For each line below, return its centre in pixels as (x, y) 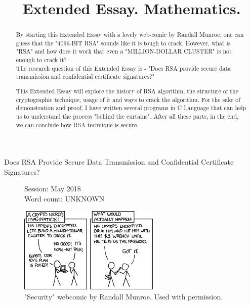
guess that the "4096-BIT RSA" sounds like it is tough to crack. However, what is (123, 43)
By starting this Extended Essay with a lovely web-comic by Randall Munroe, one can (130, 35)
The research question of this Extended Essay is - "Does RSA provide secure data (123, 68)
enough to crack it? (41, 60)
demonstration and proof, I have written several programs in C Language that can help (131, 108)
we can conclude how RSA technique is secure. (77, 124)
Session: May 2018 (53, 189)
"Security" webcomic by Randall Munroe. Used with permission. (124, 296)
